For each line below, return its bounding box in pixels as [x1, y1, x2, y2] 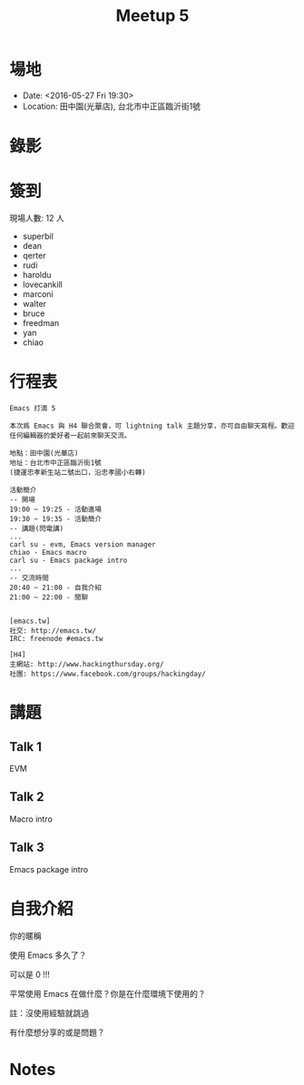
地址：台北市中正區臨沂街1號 [9, 459, 102, 468]
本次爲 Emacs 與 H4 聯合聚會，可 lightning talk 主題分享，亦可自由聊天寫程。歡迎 [9, 421, 295, 430]
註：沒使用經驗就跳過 [9, 1007, 89, 1018]
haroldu [22, 270, 52, 281]
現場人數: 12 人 [9, 212, 65, 223]
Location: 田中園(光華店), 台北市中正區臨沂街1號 [22, 101, 201, 112]
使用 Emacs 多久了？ [9, 950, 87, 961]
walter [22, 299, 47, 310]
